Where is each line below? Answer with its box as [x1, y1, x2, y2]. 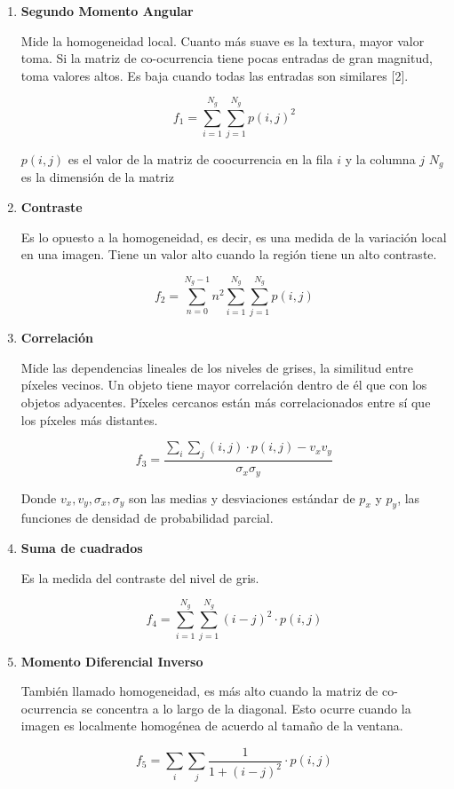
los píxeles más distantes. [20, 410, 158, 429]
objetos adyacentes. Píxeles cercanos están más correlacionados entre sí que [20, 393, 431, 412]
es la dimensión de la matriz [20, 168, 174, 186]
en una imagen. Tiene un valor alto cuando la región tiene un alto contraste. [20, 245, 437, 264]
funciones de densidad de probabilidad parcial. [20, 509, 274, 527]
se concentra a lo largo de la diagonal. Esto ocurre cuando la [81, 698, 411, 717]
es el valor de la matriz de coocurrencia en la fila [68, 149, 333, 168]
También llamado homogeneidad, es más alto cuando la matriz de [20, 682, 378, 700]
